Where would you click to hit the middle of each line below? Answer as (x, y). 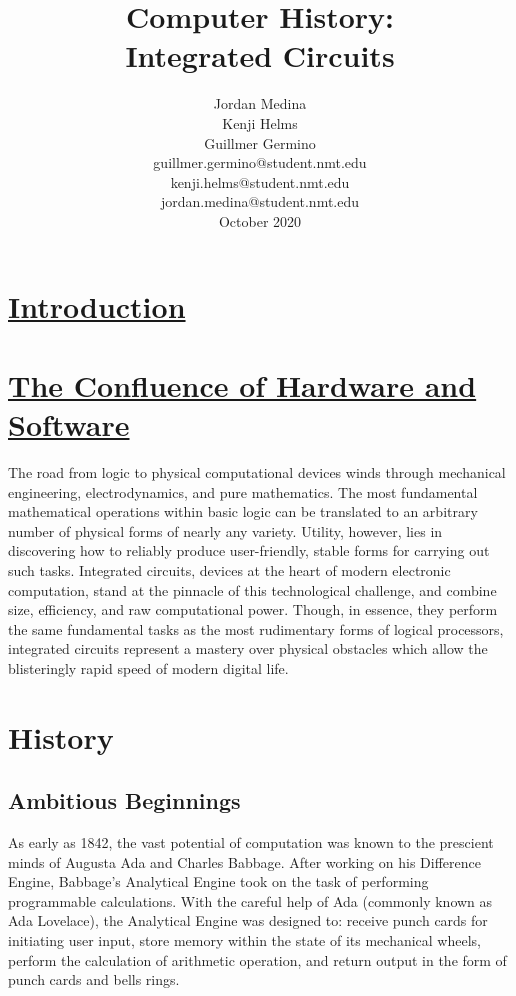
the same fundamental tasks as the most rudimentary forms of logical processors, (256, 628)
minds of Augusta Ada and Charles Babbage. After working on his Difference (244, 861)
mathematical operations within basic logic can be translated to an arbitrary (243, 511)
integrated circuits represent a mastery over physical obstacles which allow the (248, 648)
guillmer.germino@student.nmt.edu (260, 162)
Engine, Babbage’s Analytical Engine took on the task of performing (218, 881)
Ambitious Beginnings (124, 800)
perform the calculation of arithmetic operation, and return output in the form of (257, 959)
